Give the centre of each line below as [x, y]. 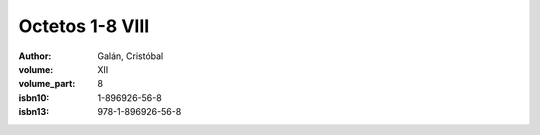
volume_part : [47, 84]
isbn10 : [34, 97]
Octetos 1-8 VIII [84, 26]
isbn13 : [34, 112]
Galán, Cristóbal [130, 56]
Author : [35, 56]
